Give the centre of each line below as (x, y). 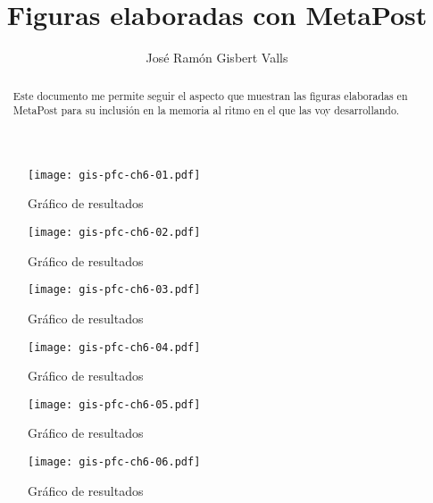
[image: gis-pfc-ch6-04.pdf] (114, 347)
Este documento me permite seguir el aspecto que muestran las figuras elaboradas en (210, 95)
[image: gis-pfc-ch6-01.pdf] (114, 175)
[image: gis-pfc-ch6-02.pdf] (114, 233)
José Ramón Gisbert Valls (217, 58)
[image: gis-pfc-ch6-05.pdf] (114, 404)
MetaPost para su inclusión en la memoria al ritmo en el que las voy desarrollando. (206, 110)
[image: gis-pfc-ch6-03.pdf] (114, 290)
